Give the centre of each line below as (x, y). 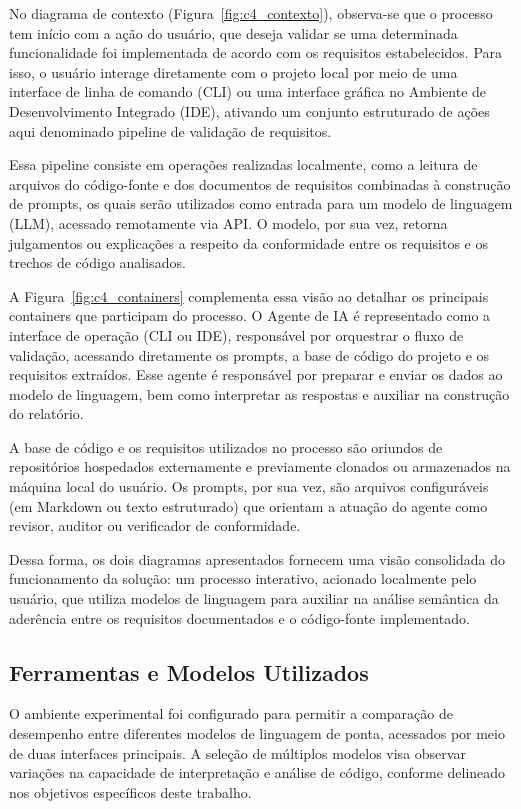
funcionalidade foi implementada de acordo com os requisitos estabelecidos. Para (256, 52)
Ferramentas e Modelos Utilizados (189, 671)
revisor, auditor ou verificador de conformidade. (155, 525)
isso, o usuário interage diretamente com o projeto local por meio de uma (233, 71)
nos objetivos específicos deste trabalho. (130, 791)
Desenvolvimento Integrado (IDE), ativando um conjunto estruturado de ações (249, 110)
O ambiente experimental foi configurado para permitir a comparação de (231, 713)
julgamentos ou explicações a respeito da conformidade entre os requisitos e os (248, 242)
